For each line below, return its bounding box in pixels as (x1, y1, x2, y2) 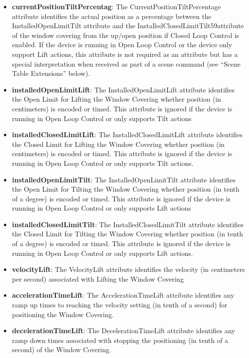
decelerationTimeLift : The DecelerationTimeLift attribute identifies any (12, 325, 235, 336)
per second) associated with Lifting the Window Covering (12, 273, 184, 284)
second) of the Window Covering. (12, 344, 111, 355)
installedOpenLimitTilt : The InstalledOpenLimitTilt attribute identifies (12, 174, 236, 184)
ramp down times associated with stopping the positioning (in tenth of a (12, 335, 228, 345)
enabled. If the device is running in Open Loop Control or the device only (12, 39, 232, 50)
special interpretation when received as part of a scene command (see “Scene (12, 58, 241, 69)
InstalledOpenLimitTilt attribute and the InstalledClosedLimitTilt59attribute (12, 20, 244, 31)
